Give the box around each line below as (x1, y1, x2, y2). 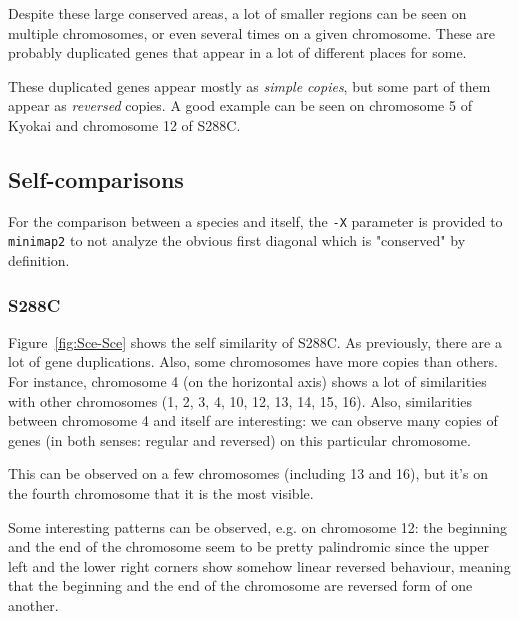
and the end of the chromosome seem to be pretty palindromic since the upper (8, 536, 490, 557)
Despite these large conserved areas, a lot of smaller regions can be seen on (8, 3, 467, 23)
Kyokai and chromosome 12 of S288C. (8, 114, 241, 135)
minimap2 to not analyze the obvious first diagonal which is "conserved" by (8, 230, 466, 251)
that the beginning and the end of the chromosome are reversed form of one (8, 575, 473, 596)
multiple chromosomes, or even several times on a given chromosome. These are (8, 22, 496, 43)
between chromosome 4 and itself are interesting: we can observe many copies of (8, 410, 498, 431)
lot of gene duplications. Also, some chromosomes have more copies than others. (8, 351, 498, 372)
